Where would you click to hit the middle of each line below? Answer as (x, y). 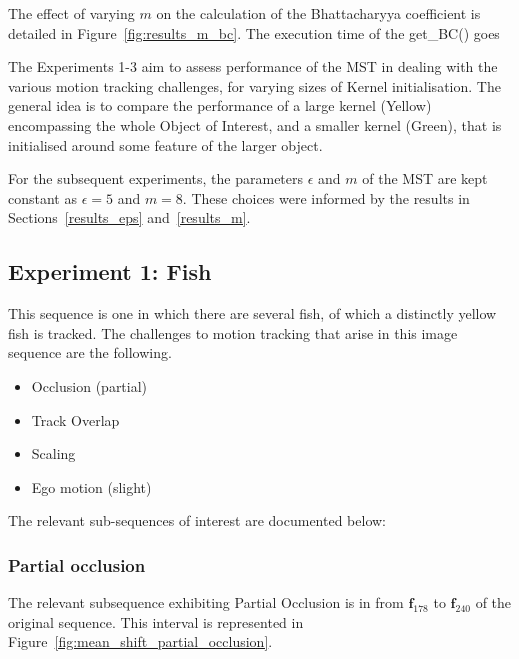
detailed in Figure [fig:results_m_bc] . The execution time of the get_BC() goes (254, 32)
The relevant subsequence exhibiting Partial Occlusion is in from (206, 602)
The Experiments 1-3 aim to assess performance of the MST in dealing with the (253, 66)
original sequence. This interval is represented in (156, 621)
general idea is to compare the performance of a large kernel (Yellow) (220, 105)
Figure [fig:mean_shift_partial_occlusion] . (140, 641)
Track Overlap (75, 419)
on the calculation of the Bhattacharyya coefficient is (318, 13)
